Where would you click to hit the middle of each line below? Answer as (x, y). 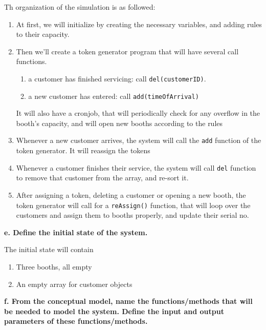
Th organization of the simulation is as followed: (80, 7)
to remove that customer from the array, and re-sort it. (102, 178)
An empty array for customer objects (74, 284)
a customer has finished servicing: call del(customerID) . (117, 78)
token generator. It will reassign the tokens (83, 150)
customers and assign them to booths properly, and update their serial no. (132, 215)
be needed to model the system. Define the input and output (114, 311)
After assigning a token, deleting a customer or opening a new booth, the (131, 194)
